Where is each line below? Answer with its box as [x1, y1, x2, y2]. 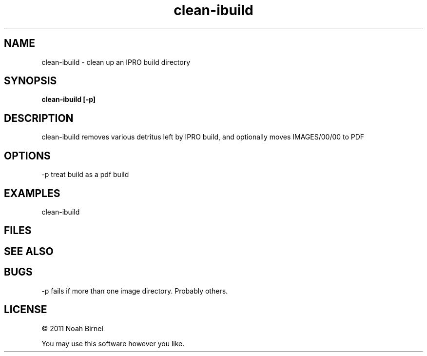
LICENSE [4, 303, 47, 316]
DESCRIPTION [4, 112, 74, 124]
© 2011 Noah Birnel [41, 324, 103, 333]
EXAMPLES [4, 187, 60, 199]
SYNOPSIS [4, 75, 57, 87]
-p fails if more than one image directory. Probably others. [41, 286, 228, 295]
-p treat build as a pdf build [41, 170, 129, 179]
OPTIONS [4, 149, 51, 162]
